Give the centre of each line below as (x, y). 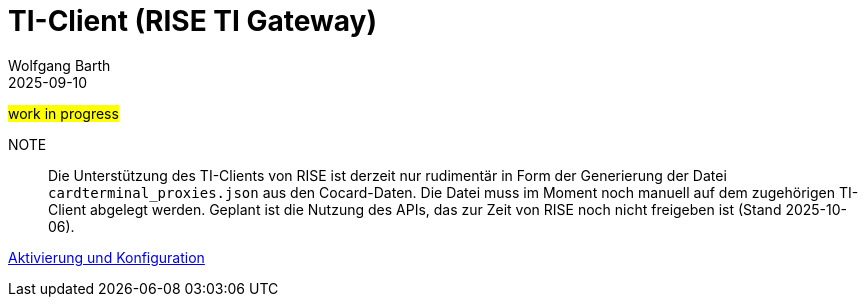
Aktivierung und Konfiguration (106, 257)
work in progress (63, 113)
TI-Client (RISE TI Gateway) (192, 21)
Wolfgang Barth (59, 65)
